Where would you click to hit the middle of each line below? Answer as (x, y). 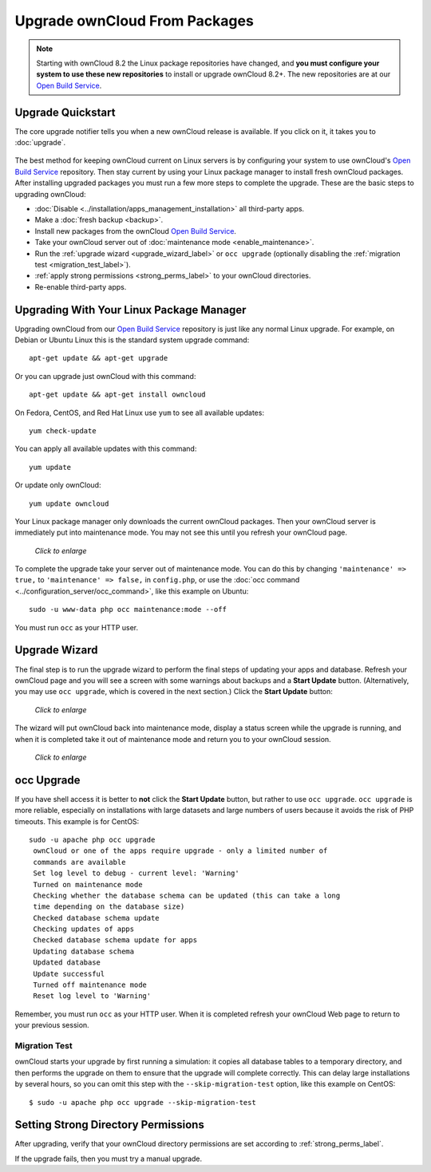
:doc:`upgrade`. (40, 143)
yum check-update (63, 430)
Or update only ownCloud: (58, 485)
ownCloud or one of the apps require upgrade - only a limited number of (180, 851)
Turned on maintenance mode (88, 884)
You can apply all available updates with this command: (106, 449)
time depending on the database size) (109, 907)
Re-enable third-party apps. (81, 286)
